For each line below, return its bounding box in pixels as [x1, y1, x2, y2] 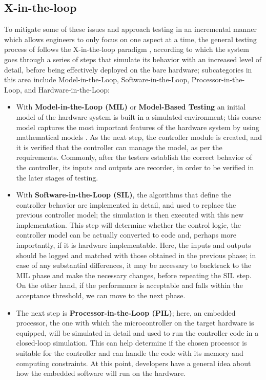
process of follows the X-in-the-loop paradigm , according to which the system [4, 44, 250, 55]
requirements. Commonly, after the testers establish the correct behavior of [16, 152, 252, 162]
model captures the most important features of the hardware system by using [16, 121, 259, 132]
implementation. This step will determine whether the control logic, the [16, 219, 241, 230]
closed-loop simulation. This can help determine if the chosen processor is [16, 337, 247, 348]
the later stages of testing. [16, 172, 98, 183]
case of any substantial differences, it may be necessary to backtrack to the [16, 260, 252, 270]
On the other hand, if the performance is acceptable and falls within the [16, 280, 243, 291]
